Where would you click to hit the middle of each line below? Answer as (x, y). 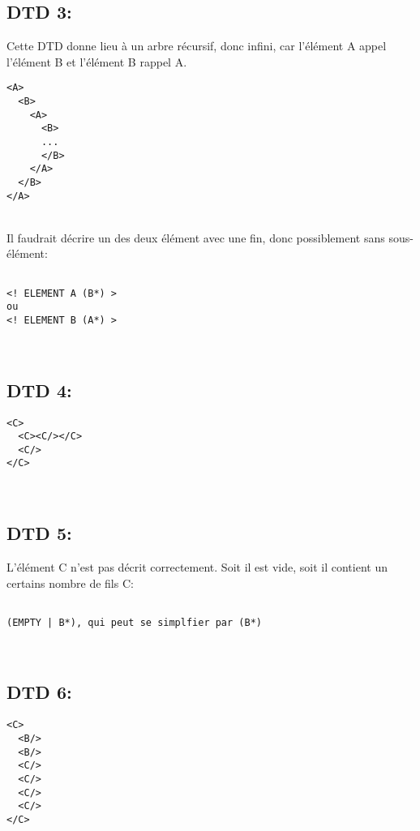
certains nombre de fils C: (70, 583)
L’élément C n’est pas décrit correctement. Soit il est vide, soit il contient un (197, 566)
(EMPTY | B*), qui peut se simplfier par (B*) (134, 622)
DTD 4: (39, 390)
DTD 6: (39, 692)
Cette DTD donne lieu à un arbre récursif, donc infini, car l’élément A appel (197, 46)
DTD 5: (39, 533)
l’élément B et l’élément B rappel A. (97, 61)
